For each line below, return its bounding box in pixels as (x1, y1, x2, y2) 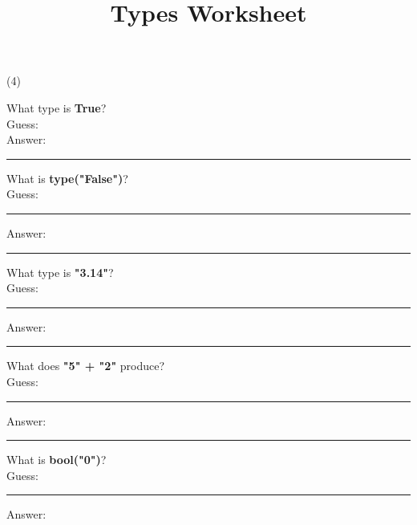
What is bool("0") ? (6, 451, 107, 468)
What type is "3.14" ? (6, 263, 114, 280)
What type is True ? (6, 99, 107, 116)
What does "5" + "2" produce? (6, 357, 165, 374)
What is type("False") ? (6, 169, 128, 186)
